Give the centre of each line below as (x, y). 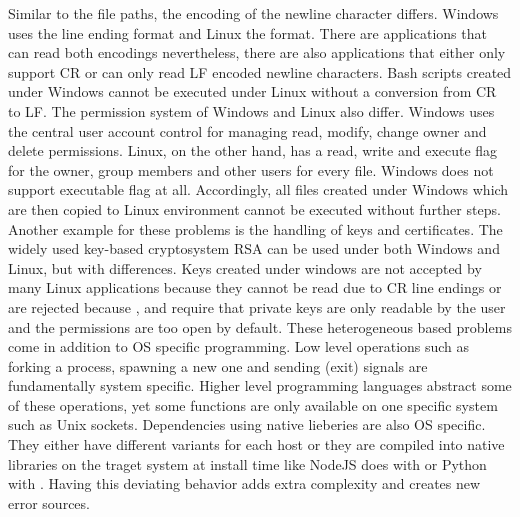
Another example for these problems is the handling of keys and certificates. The (255, 228)
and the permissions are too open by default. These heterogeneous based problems (260, 326)
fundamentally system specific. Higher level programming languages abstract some (260, 385)
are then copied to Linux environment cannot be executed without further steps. (254, 208)
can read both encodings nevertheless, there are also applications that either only (257, 52)
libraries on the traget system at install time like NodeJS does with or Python (247, 463)
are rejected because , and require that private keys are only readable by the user (257, 306)
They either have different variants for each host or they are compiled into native (256, 444)
